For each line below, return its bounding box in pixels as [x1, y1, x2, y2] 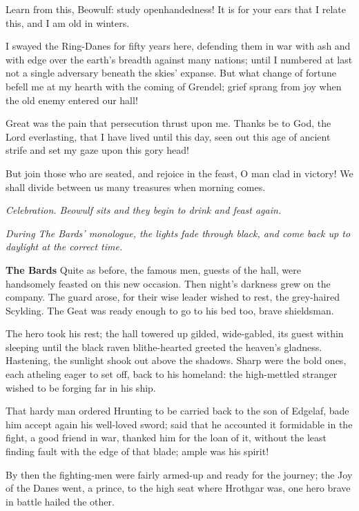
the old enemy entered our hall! [6, 92, 138, 107]
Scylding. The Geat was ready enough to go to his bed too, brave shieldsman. [6, 303, 334, 317]
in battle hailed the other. [6, 494, 115, 508]
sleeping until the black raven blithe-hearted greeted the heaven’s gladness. [6, 339, 322, 354]
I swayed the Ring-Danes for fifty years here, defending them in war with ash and [6, 39, 351, 53]
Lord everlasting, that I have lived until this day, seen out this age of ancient [6, 129, 331, 143]
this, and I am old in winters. [6, 15, 130, 30]
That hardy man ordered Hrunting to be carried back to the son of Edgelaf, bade [6, 403, 349, 418]
